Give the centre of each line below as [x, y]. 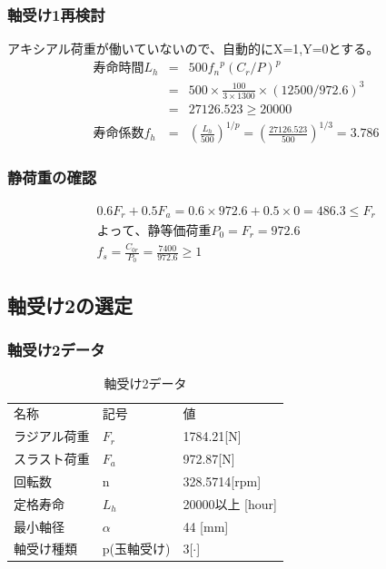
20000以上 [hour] [230, 503]
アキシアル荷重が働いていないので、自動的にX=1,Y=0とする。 [193, 49]
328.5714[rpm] [222, 481]
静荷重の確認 [52, 177]
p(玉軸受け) [136, 549]
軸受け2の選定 [70, 304]
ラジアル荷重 [52, 436]
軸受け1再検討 [56, 14]
